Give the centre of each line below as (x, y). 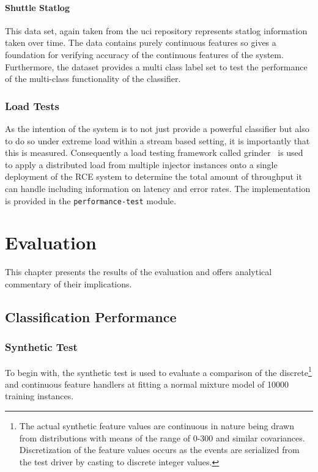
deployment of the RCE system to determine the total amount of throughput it (153, 176)
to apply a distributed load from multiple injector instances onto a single (141, 164)
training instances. (39, 396)
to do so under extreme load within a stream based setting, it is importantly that (157, 140)
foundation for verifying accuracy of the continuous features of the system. (144, 54)
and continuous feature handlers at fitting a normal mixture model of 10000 (147, 384)
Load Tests (32, 105)
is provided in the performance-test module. (91, 200)
